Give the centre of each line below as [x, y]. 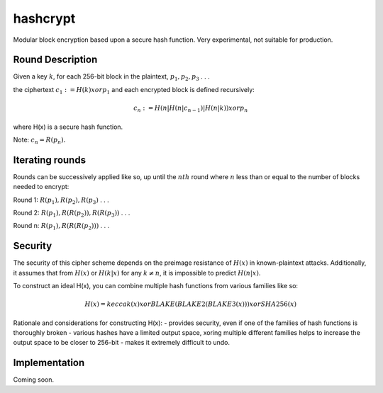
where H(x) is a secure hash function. [68, 127]
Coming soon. [34, 380]
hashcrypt [44, 18]
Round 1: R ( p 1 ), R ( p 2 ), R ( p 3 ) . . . [61, 200]
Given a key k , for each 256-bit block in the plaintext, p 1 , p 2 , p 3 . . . [112, 78]
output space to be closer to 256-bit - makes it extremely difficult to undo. [122, 343]
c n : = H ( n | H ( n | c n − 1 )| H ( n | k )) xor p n [191, 109]
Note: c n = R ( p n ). [39, 140]
